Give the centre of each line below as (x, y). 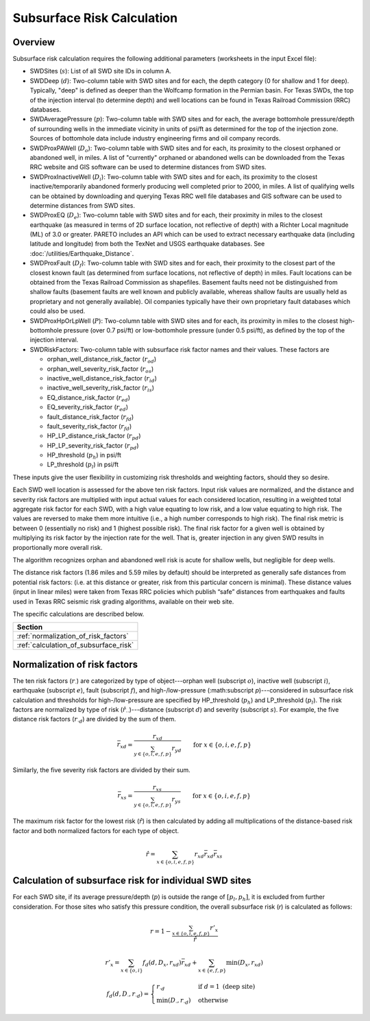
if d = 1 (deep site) (226, 986)
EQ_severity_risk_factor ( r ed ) (88, 408)
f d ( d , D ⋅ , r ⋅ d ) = (128, 994)
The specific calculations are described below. (78, 614)
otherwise (213, 1000)
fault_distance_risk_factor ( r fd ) (90, 417)
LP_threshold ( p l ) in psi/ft (83, 465)
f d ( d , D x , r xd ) (162, 963)
